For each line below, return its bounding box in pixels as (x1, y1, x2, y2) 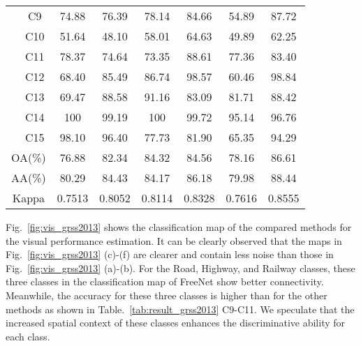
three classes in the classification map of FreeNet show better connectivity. (6, 274, 324, 289)
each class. (6, 329, 50, 343)
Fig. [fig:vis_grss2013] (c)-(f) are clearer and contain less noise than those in (6, 247, 334, 262)
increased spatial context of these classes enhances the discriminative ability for (6, 315, 346, 330)
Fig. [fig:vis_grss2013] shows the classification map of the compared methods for (6, 220, 352, 234)
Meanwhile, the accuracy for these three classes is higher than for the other (6, 287, 327, 302)
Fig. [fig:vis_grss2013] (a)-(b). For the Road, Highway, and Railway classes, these (6, 260, 355, 275)
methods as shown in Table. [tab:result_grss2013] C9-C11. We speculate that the (6, 301, 355, 316)
